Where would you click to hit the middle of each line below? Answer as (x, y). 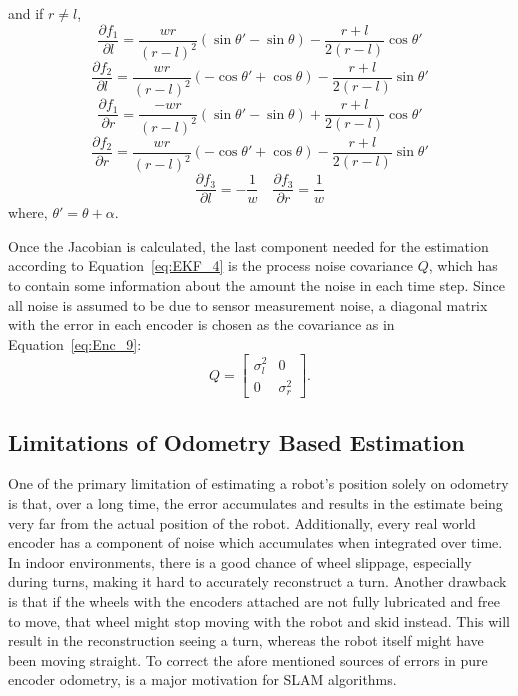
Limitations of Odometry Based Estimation (236, 441)
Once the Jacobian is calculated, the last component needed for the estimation (248, 245)
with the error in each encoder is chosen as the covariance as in (201, 324)
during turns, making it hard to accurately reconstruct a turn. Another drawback (257, 581)
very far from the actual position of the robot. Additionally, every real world (242, 522)
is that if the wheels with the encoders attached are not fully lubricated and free (254, 601)
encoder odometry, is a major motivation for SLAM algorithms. (202, 679)
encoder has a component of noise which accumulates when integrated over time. (255, 542)
